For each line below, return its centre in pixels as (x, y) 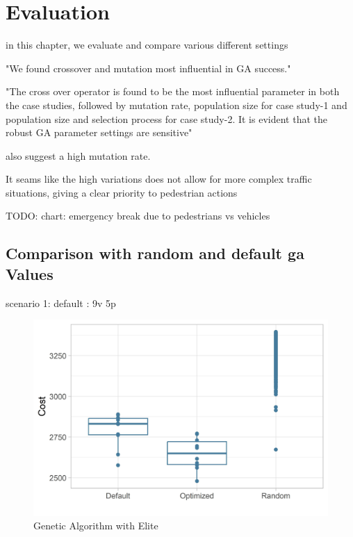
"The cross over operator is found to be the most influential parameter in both (173, 91)
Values (30, 273)
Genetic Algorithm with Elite (96, 526)
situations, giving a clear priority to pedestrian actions (122, 192)
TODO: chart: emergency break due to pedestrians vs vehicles (138, 216)
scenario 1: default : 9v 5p (61, 303)
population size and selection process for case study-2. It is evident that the (166, 118)
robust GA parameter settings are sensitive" (99, 132)
